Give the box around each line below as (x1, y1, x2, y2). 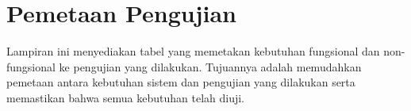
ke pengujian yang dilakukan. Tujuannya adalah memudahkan (59, 58, 362, 75)
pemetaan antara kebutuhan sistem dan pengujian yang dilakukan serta (6, 74, 355, 90)
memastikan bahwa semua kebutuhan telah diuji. (6, 89, 245, 105)
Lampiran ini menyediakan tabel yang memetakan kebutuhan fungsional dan (6, 43, 380, 59)
